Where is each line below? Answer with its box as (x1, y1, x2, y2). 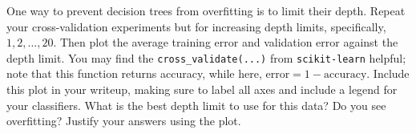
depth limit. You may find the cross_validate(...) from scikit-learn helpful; (6, 49, 406, 66)
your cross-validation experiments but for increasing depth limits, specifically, (6, 18, 386, 35)
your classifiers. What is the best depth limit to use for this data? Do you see (6, 96, 386, 113)
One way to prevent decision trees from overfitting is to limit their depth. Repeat (6, 2, 406, 18)
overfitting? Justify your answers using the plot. (6, 112, 241, 129)
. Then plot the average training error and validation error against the (53, 34, 398, 51)
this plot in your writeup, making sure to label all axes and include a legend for (6, 81, 398, 98)
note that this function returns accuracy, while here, (6, 65, 262, 82)
